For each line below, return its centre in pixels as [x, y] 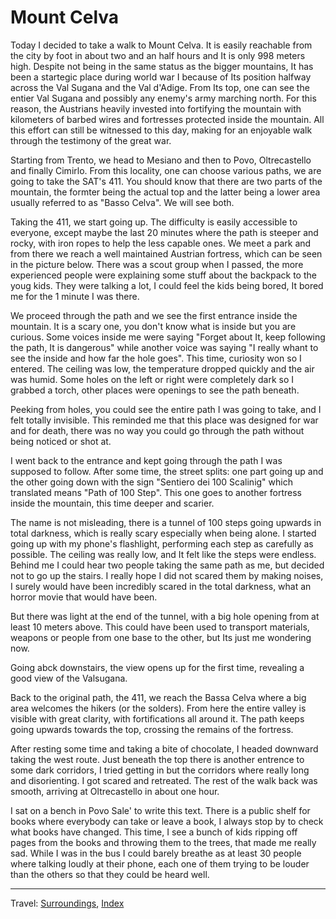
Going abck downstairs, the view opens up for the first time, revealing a [157, 667]
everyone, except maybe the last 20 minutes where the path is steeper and [164, 232]
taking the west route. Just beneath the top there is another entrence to [157, 759]
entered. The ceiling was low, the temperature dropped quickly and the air [162, 368]
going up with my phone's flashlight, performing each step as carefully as [162, 543]
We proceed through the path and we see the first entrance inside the [154, 315]
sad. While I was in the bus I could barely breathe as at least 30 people [156, 853]
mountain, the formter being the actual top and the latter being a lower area [165, 192]
